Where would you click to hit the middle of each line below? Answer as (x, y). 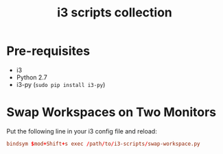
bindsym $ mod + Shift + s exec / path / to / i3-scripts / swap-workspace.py (103, 144)
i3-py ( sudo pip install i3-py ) (61, 84)
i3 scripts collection (115, 13)
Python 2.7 (32, 77)
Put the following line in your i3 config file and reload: (82, 131)
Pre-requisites (48, 51)
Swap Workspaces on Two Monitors (111, 113)
